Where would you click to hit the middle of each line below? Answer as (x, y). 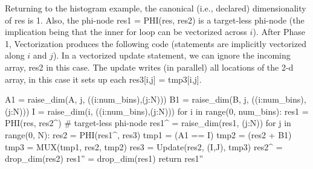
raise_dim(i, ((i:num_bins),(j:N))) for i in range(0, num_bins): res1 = (178, 111)
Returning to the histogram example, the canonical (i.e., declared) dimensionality (156, 8)
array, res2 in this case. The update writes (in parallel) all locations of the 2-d (149, 67)
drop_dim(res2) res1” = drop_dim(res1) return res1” (104, 158)
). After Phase (279, 32)
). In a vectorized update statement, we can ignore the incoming (172, 55)
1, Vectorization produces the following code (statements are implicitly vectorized (156, 43)
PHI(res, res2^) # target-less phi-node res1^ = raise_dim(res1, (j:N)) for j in (148, 123)
